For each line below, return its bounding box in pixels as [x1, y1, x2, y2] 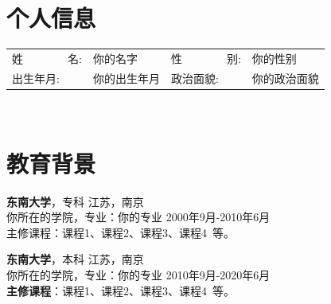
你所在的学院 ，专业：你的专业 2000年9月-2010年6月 [6, 209, 271, 225]
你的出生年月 [92, 69, 160, 86]
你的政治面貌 [251, 69, 319, 86]
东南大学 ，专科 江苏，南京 [6, 193, 144, 209]
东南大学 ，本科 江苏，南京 [6, 251, 144, 267]
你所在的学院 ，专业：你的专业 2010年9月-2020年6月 [6, 266, 271, 283]
